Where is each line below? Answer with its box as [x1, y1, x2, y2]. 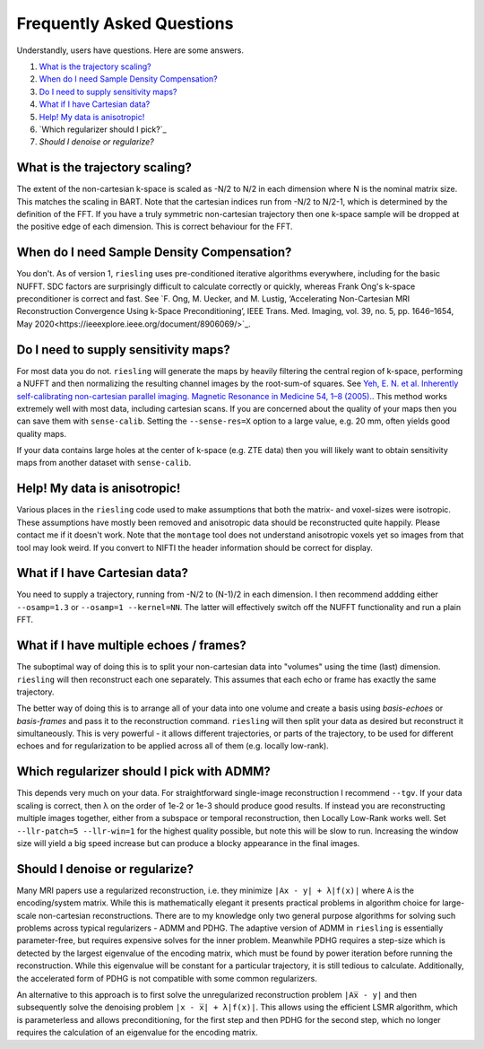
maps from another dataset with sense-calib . [16, 458, 192, 468]
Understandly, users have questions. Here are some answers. [16, 45, 245, 56]
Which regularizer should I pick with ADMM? [16, 764, 271, 780]
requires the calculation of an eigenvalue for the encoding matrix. [16, 1027, 258, 1038]
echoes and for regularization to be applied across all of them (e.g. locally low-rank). [16, 740, 329, 751]
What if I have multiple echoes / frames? [16, 638, 246, 653]
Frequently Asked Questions [16, 13, 234, 33]
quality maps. [16, 428, 67, 439]
